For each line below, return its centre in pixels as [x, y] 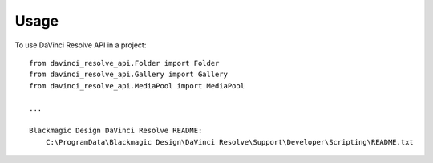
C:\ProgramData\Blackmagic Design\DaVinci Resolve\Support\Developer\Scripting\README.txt [230, 142]
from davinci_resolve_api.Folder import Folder [124, 63]
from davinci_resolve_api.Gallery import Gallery [129, 75]
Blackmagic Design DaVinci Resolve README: [116, 131]
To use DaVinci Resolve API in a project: [81, 45]
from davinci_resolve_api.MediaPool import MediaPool [137, 86]
